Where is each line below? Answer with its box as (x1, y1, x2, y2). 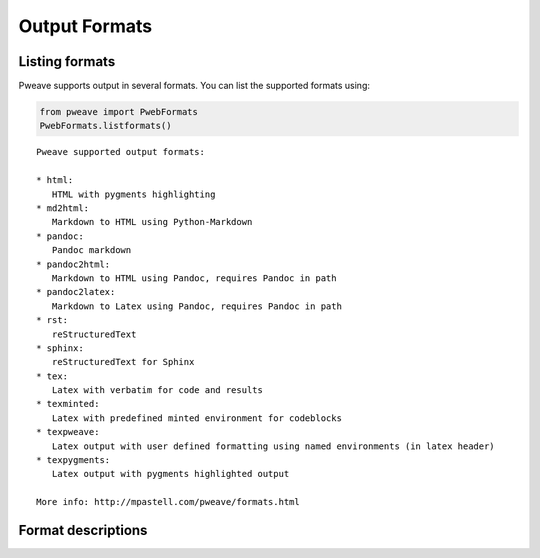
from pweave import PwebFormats (39, 106, 199, 118)
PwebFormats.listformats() (39, 120, 172, 132)
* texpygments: (36, 455, 111, 466)
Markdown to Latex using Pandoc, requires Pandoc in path (51, 300, 342, 312)
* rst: (36, 315, 69, 326)
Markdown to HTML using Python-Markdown (51, 216, 253, 228)
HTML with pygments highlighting (51, 188, 216, 200)
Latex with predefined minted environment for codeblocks (51, 412, 342, 424)
